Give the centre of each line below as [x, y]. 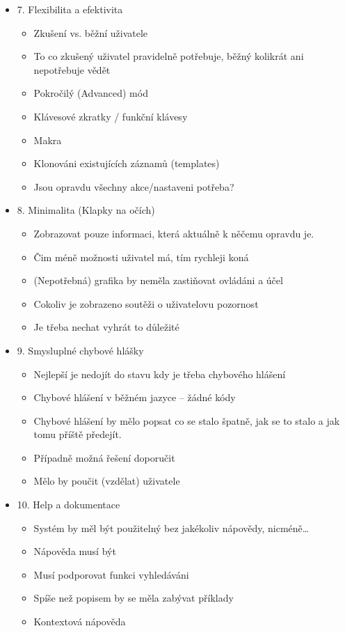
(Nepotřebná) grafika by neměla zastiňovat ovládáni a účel [158, 280]
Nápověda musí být [75, 551]
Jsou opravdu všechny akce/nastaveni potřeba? [134, 186]
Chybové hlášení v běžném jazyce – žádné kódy [135, 397]
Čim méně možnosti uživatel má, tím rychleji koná [141, 257]
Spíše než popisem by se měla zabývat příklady [134, 598]
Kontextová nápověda [80, 622]
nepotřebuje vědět [72, 69]
